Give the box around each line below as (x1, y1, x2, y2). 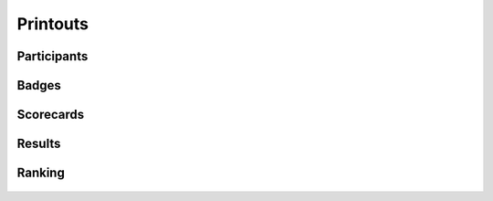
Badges (16, 78, 61, 93)
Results (16, 136, 61, 152)
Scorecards (16, 107, 85, 122)
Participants (16, 48, 89, 64)
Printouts (16, 14, 89, 34)
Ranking (16, 165, 66, 181)
